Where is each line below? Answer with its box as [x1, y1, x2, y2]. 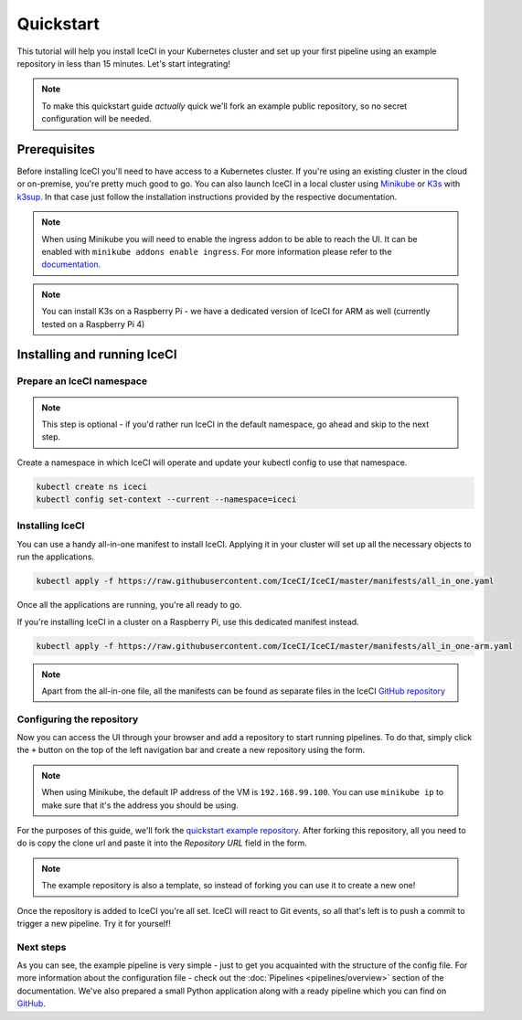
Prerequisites [16, 142, 95, 157]
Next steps [16, 940, 67, 953]
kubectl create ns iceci [36, 481, 148, 492]
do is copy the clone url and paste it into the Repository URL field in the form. [16, 837, 307, 849]
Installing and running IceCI [16, 347, 177, 363]
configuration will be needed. [41, 113, 152, 124]
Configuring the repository [16, 713, 139, 726]
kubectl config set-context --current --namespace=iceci [36, 494, 297, 505]
